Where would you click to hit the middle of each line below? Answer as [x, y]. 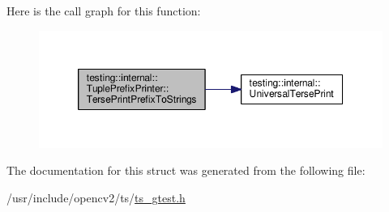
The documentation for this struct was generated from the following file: [186, 170]
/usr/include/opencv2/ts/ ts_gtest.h [96, 197]
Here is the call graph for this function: [104, 11]
